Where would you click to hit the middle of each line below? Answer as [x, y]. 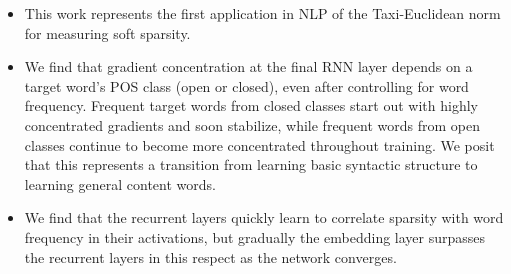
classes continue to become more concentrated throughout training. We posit [259, 144]
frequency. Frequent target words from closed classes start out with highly [251, 105]
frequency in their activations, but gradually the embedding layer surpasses [255, 236]
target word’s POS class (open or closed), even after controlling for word [246, 85]
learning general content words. [120, 183]
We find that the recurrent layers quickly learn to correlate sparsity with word [264, 217]
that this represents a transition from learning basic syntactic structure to [251, 164]
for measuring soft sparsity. [107, 32]
